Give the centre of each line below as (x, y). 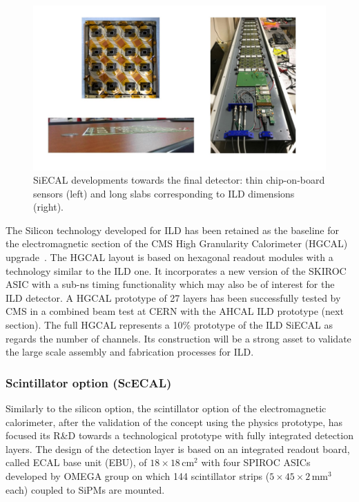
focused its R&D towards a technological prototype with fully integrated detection (179, 435)
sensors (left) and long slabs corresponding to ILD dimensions (164, 193)
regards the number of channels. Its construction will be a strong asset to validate (178, 338)
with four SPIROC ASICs (256, 462)
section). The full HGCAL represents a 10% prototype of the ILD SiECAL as (169, 325)
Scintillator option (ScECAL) (89, 382)
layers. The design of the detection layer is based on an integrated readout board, (178, 448)
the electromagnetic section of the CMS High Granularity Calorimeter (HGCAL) (177, 243)
